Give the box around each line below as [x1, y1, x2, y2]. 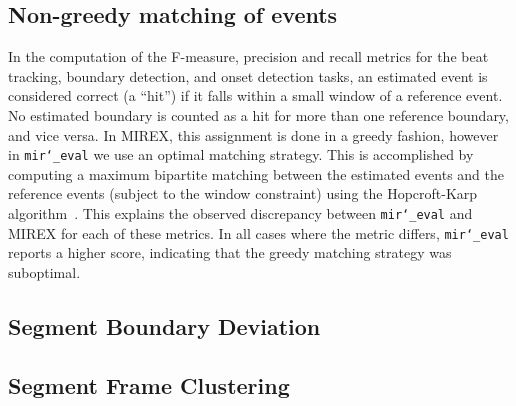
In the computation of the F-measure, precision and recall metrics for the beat [8, 46, 489, 67]
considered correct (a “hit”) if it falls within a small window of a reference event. [8, 85, 503, 106]
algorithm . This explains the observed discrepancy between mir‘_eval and [8, 203, 473, 224]
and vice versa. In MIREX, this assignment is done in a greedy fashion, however [8, 124, 499, 145]
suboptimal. [8, 261, 81, 282]
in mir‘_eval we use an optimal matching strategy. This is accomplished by [8, 144, 474, 165]
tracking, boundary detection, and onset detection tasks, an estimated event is [8, 65, 488, 86]
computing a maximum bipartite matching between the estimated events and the [8, 163, 504, 184]
